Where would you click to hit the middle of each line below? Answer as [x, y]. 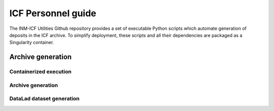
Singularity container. [32, 43]
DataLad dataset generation [44, 99]
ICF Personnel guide [53, 13]
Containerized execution [41, 72]
